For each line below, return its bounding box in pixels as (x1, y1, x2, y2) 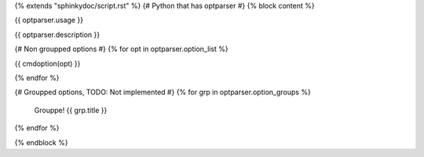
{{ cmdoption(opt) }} (14, 59, 81, 68)
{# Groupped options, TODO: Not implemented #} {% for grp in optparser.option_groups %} (14, 87, 312, 97)
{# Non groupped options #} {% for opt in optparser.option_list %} (14, 44, 229, 54)
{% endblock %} (14, 137, 68, 147)
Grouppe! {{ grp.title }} (34, 105, 108, 115)
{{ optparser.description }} (14, 30, 101, 39)
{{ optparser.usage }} (14, 16, 84, 25)
